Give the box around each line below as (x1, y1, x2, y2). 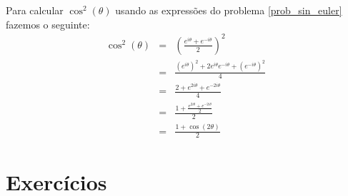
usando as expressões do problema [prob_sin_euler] (115, 3, 342, 17)
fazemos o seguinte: (6, 16, 90, 31)
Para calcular (6, 3, 64, 17)
